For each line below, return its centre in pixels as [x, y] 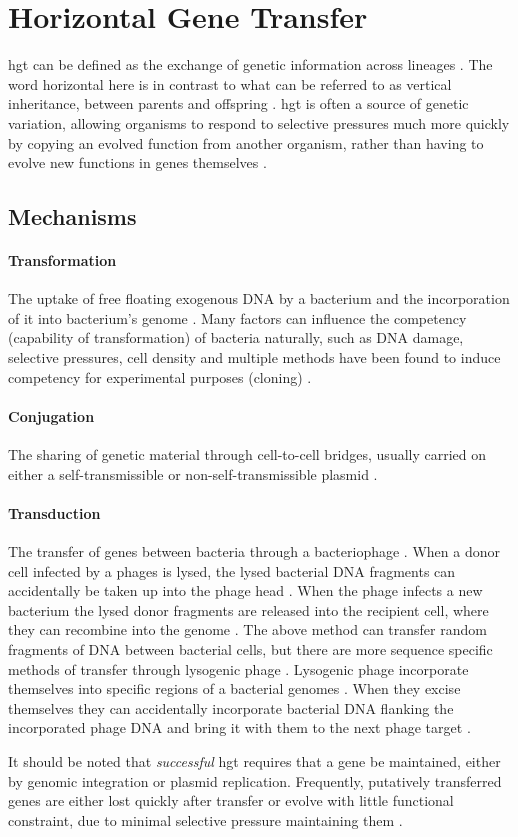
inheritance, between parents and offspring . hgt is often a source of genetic [238, 103]
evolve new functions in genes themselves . [137, 162]
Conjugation [51, 415]
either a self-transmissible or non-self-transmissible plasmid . [193, 473]
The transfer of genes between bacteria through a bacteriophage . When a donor [254, 551]
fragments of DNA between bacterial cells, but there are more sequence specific [250, 648]
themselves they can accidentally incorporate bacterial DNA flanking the [231, 707]
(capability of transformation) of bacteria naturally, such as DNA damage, [236, 337]
